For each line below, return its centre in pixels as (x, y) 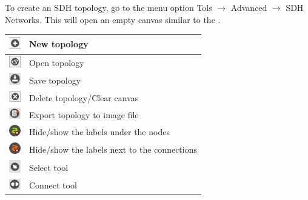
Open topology (56, 62)
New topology (59, 44)
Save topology (55, 80)
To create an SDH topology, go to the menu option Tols (109, 7)
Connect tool (53, 185)
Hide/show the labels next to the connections (113, 149)
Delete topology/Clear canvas (84, 97)
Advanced (249, 7)
